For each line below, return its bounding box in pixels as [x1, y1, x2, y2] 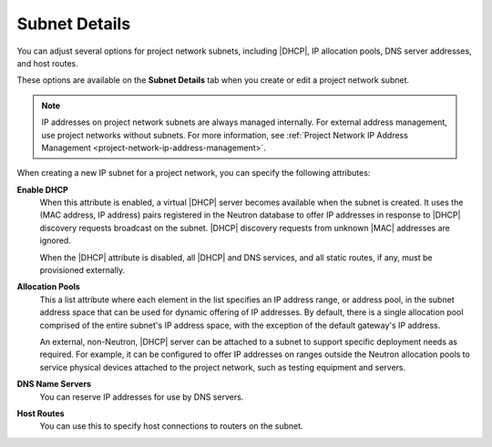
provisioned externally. [39, 265, 126, 276]
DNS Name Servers [16, 379, 91, 390]
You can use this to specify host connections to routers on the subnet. [39, 421, 304, 432]
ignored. [39, 235, 72, 246]
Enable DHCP [16, 184, 68, 195]
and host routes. [16, 57, 78, 68]
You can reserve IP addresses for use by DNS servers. [39, 391, 244, 402]
